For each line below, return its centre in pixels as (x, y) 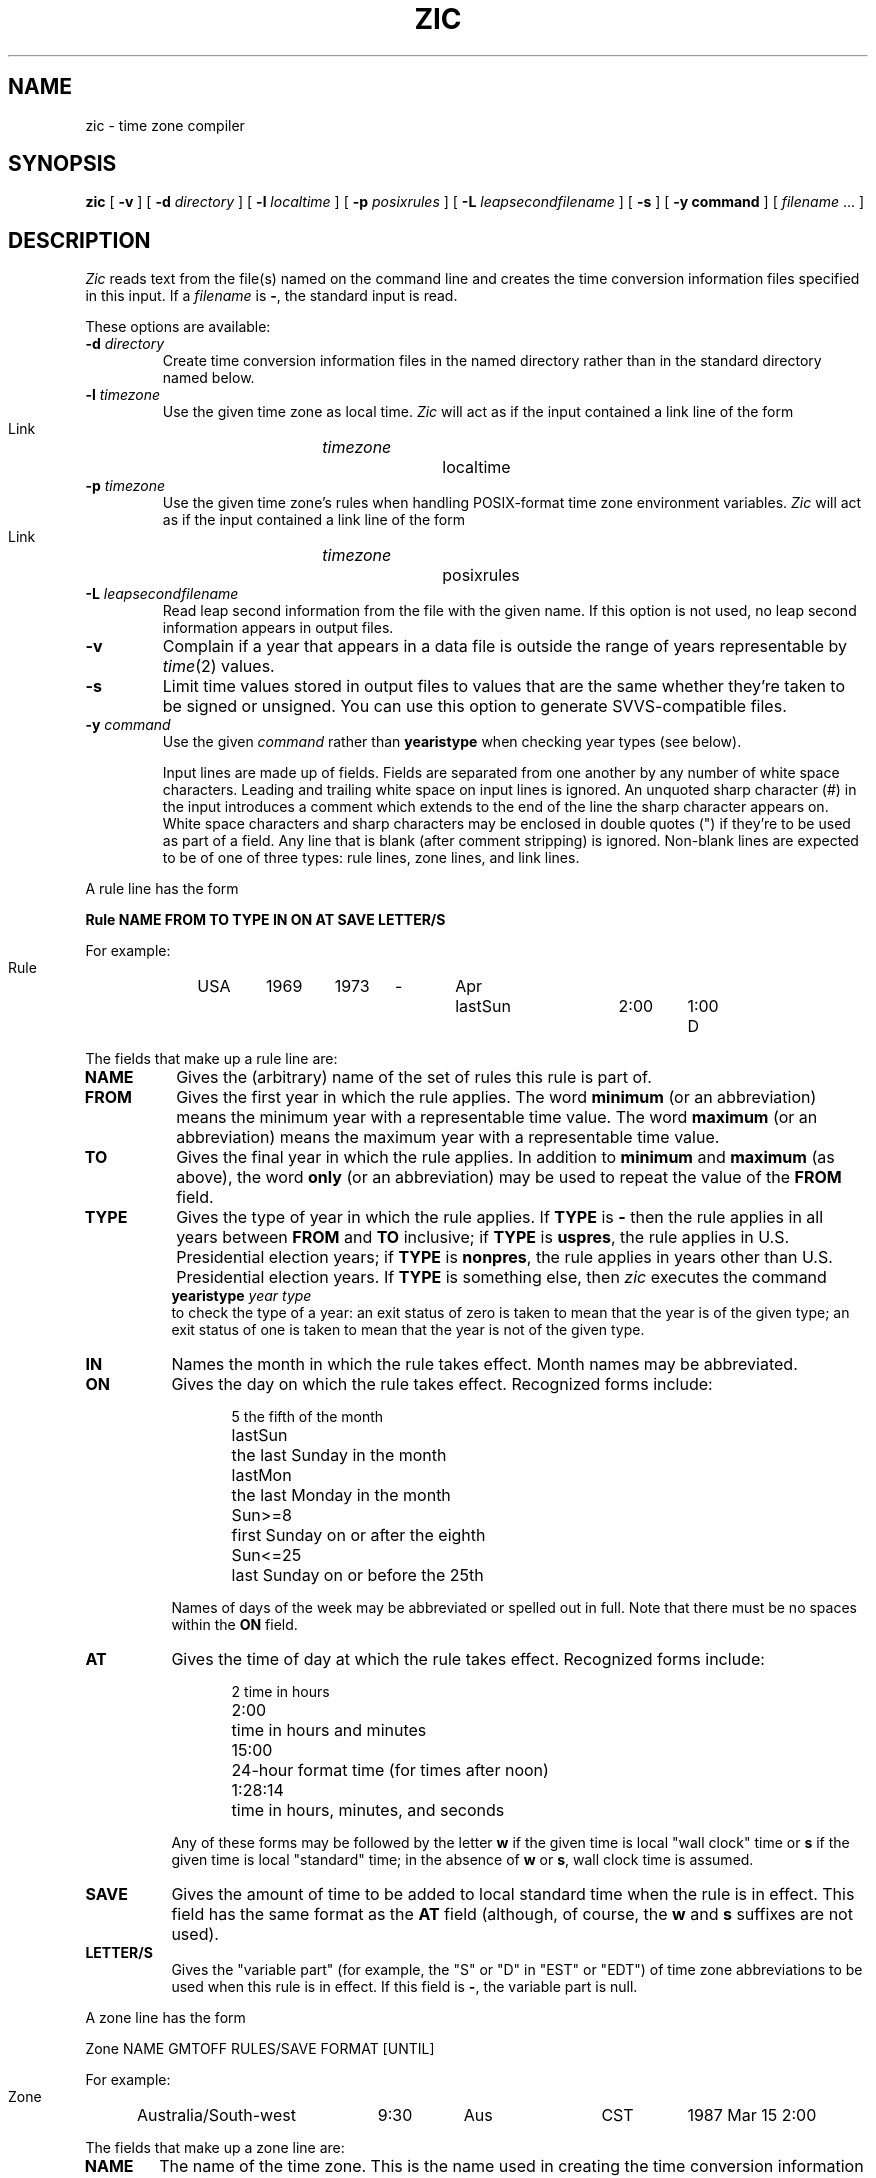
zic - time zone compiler (165, 125)
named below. (208, 378)
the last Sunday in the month (339, 1455)
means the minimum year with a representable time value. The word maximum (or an (497, 1117)
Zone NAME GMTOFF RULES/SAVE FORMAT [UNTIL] (260, 2049)
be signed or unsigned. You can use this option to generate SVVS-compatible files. (474, 706)
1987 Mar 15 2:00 (752, 2115)
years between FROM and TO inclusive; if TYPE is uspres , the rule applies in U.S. (483, 1237)
